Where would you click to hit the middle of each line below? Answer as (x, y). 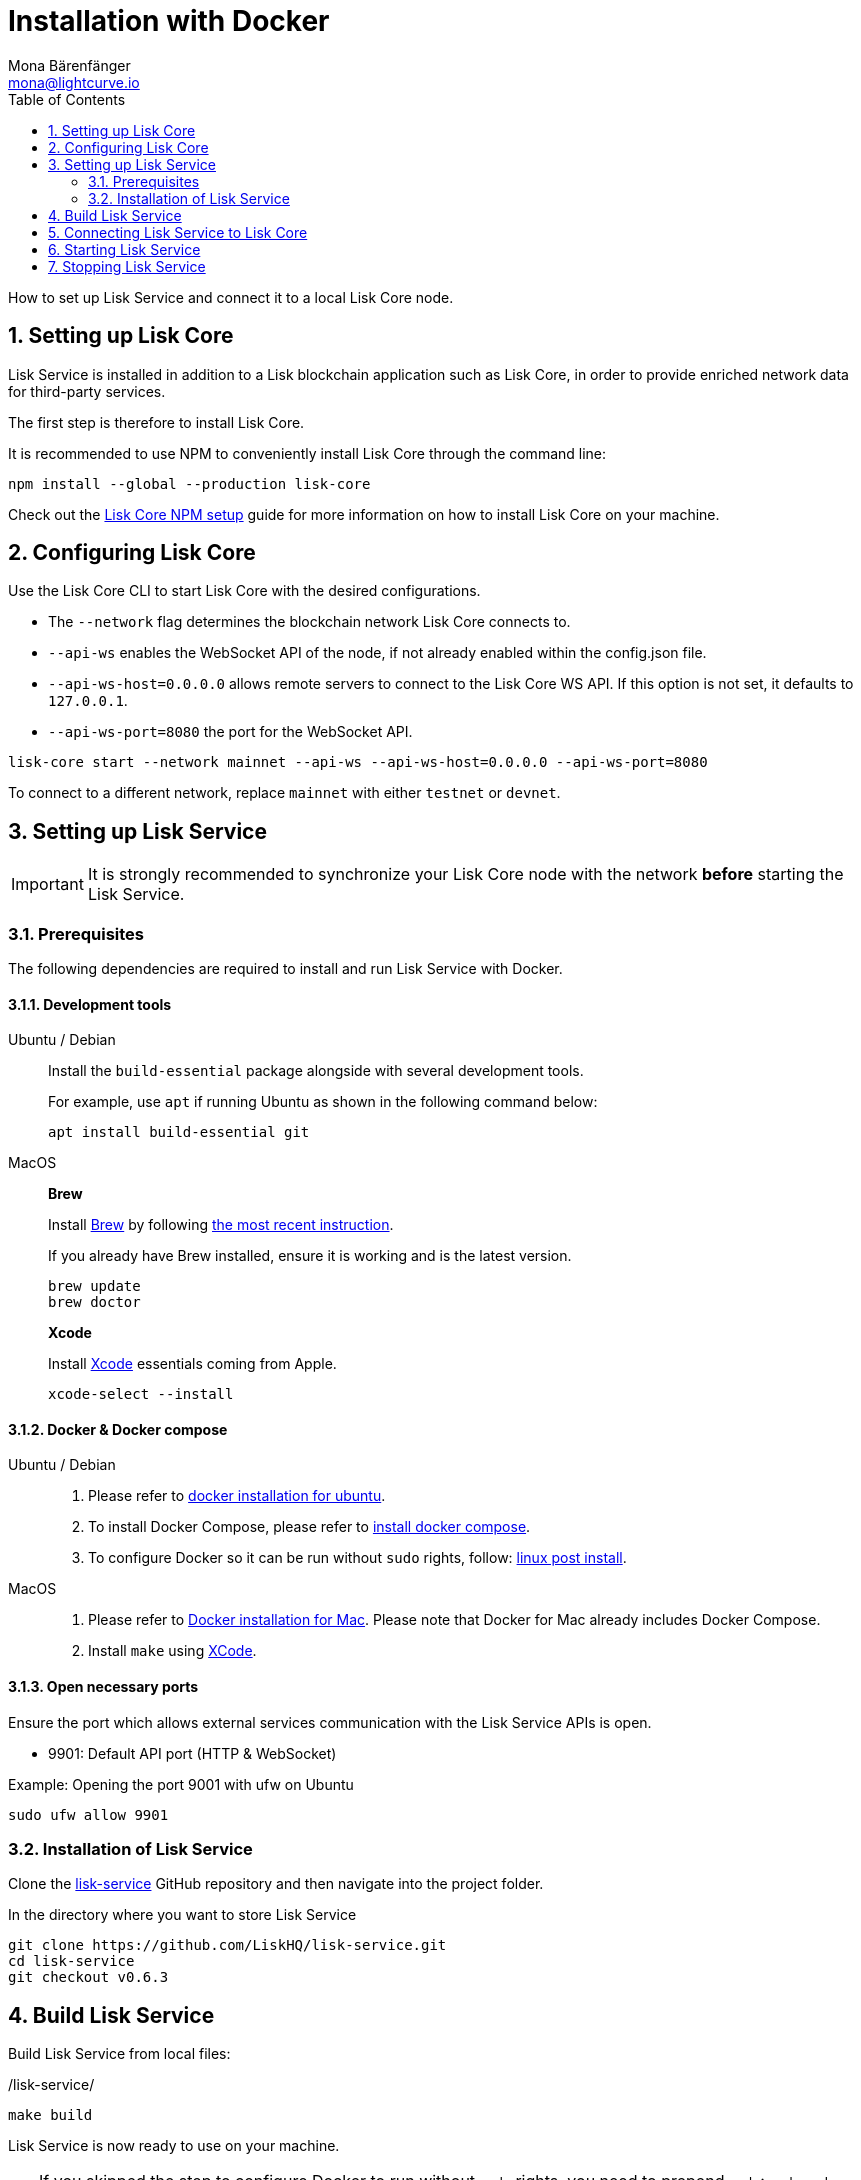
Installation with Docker (169, 21)
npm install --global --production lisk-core (189, 483)
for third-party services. (87, 391)
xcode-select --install (141, 1394)
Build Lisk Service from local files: (119, 2054)
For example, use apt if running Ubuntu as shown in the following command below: (323, 1102)
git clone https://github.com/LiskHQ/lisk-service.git (227, 1945)
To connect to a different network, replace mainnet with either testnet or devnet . (284, 793)
